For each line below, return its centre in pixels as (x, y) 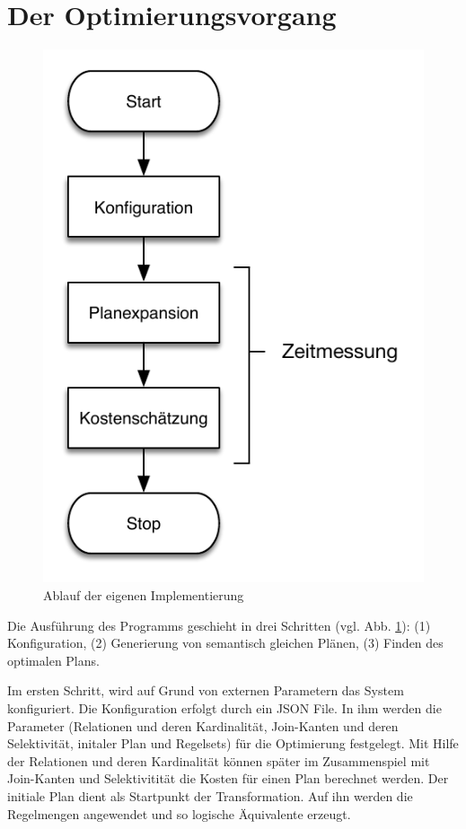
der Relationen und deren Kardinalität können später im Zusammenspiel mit (219, 760)
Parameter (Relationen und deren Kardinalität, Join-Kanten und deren (203, 725)
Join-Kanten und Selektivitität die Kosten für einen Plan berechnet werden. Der (228, 778)
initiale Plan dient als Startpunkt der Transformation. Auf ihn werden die (210, 795)
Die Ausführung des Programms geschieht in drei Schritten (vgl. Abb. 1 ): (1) (219, 625)
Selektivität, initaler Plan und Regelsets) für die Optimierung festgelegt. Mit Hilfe (233, 743)
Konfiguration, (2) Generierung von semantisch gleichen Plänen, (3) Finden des (225, 643)
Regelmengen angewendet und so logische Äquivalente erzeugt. (179, 813)
